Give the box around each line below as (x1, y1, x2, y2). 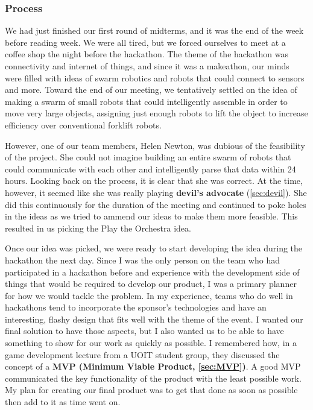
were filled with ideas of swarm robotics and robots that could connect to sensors (5, 71, 305, 84)
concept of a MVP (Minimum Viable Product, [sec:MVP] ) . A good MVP (5, 360, 301, 373)
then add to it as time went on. (5, 396, 121, 408)
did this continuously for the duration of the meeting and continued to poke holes (5, 198, 306, 210)
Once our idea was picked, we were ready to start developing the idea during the (5, 242, 303, 254)
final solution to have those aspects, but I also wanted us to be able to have (5, 324, 284, 337)
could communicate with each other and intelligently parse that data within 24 (5, 162, 296, 175)
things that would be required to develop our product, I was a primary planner (5, 277, 297, 290)
